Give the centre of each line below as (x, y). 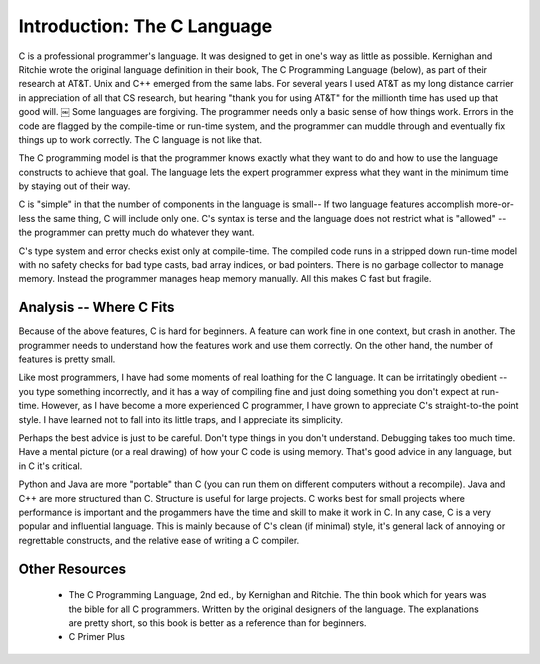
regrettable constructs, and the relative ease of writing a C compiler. (159, 540)
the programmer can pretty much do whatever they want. (136, 232)
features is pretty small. (67, 359)
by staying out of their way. (74, 186)
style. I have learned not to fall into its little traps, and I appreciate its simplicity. (181, 419)
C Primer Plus (96, 637)
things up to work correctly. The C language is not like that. (140, 139)
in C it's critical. (50, 466)
